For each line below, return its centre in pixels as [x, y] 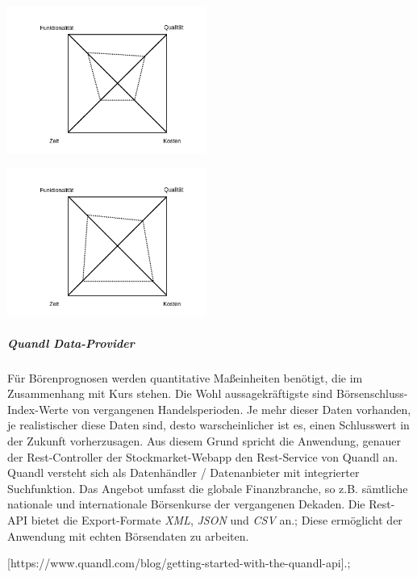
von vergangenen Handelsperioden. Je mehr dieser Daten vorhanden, [242, 409]
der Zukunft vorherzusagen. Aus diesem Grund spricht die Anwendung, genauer [204, 441]
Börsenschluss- [372, 393]
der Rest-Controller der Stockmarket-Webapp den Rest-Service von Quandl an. [203, 456]
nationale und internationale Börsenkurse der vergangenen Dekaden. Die [186, 504]
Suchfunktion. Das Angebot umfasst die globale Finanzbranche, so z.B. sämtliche [208, 488]
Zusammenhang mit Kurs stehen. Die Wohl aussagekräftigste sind [170, 393]
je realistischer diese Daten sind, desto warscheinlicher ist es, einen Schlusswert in [208, 425]
